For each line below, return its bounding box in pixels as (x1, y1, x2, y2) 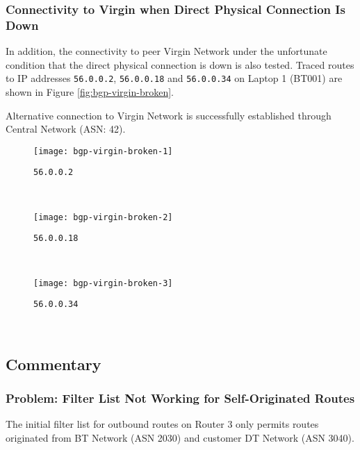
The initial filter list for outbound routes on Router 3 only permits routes (6, 417, 319, 431)
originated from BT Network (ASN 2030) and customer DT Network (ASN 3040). (6, 431, 354, 445)
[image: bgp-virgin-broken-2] (33, 212, 173, 222)
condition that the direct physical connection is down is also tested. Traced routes (6, 57, 354, 72)
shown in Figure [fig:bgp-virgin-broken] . (6, 84, 174, 99)
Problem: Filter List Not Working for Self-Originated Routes (6, 390, 355, 407)
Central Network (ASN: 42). (6, 122, 126, 136)
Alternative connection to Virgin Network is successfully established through (6, 108, 332, 122)
